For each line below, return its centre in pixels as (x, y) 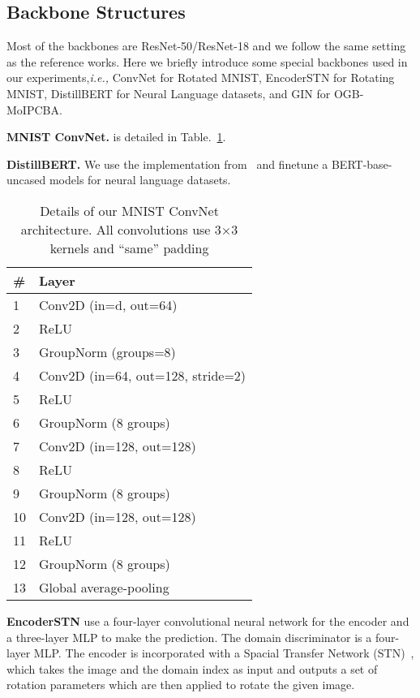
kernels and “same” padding (129, 248)
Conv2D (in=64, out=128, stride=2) (143, 375)
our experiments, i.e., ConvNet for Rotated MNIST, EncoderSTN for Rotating (201, 78)
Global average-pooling (104, 587)
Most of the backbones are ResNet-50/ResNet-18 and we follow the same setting (206, 46)
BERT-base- (362, 164)
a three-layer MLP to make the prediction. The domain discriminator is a (189, 637)
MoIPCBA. (34, 109)
